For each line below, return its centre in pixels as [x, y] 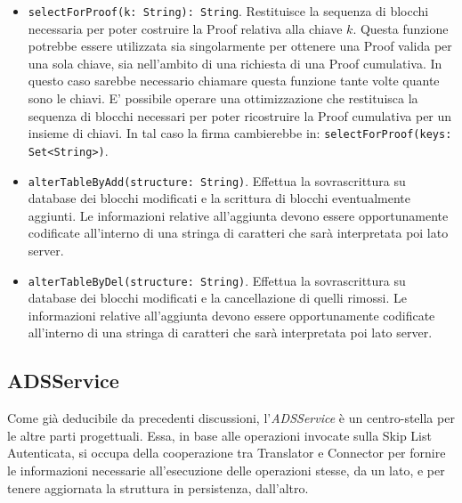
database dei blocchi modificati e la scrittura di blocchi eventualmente [219, 198]
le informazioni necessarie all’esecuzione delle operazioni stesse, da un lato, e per [226, 470]
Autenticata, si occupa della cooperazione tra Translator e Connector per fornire [227, 453]
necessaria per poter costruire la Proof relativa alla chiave [185, 28]
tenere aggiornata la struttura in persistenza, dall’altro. [158, 487]
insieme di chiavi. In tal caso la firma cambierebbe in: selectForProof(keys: [240, 133]
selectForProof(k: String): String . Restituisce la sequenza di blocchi [228, 11]
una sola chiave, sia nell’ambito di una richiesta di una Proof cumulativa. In [235, 63]
